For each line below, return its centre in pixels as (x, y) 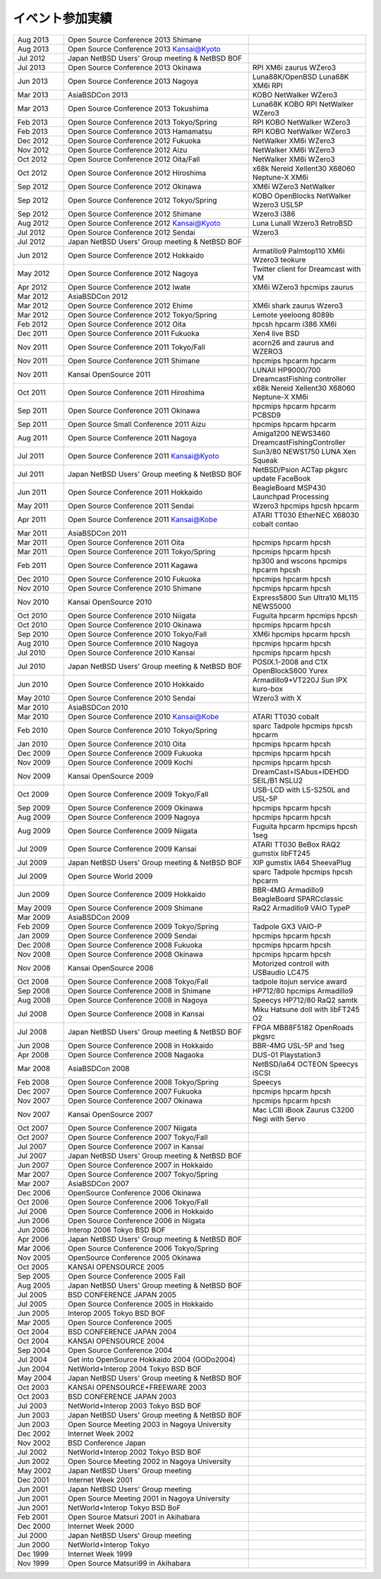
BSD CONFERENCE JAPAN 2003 (122, 1396)
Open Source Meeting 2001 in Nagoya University (149, 1498)
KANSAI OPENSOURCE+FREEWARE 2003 (137, 1387)
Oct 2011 (31, 392)
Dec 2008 (34, 945)
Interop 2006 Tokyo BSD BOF (116, 1230)
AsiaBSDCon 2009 (98, 917)
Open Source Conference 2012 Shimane (134, 214)
